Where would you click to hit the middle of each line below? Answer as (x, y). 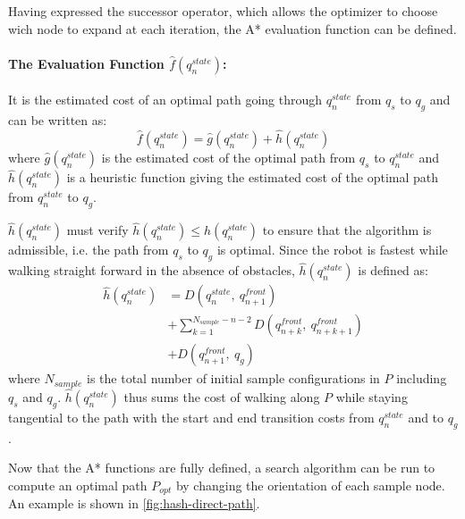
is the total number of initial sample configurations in (233, 378)
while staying (372, 397)
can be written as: (58, 120)
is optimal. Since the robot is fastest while (332, 250)
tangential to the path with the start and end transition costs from (191, 417)
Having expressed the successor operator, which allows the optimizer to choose (223, 11)
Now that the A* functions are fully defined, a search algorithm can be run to (222, 468)
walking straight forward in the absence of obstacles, (152, 270)
